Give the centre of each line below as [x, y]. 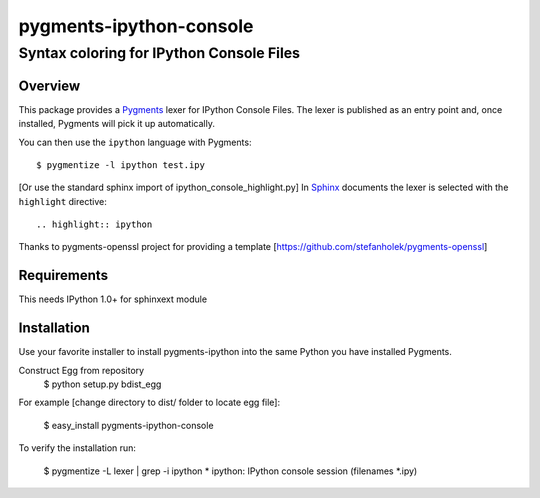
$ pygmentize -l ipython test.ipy [120, 164]
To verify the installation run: [77, 448]
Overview [49, 85]
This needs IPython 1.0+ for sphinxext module [113, 299]
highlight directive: [62, 201]
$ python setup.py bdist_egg [102, 384]
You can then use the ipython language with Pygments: [135, 142]
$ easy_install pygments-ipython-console [128, 425]
